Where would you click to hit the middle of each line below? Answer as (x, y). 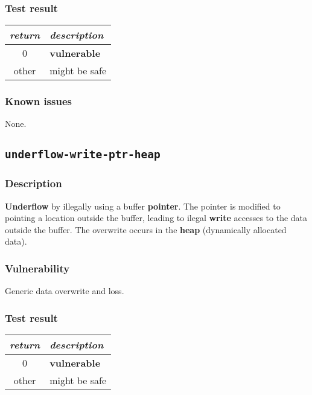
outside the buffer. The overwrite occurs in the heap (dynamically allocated (146, 229)
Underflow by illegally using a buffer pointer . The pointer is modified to (143, 206)
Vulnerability (37, 268)
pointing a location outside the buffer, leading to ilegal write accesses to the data (156, 218)
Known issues (38, 101)
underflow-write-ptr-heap (83, 155)
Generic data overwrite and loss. (65, 291)
